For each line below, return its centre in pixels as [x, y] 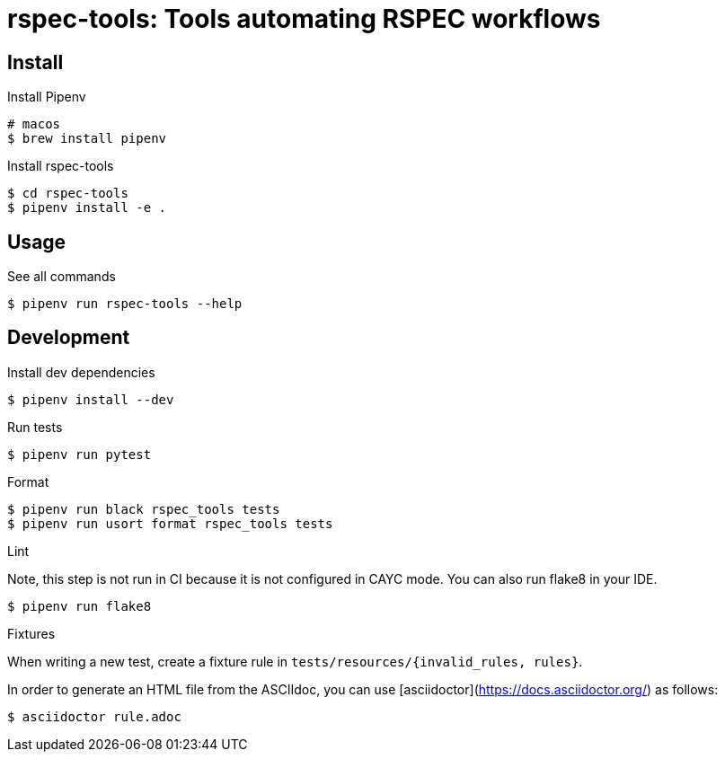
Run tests [35, 427]
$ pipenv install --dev [91, 399]
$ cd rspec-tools [68, 194]
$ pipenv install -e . [87, 208]
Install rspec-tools [61, 166]
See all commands [62, 277]
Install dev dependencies [81, 372]
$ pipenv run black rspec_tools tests [144, 509]
